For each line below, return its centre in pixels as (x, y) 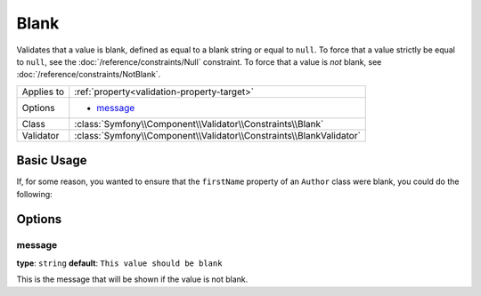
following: (34, 194)
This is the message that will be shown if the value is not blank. (132, 279)
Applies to (43, 92)
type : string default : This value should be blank (119, 263)
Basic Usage (52, 160)
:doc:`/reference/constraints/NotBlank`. (89, 75)
